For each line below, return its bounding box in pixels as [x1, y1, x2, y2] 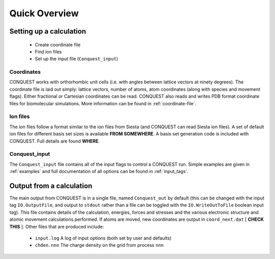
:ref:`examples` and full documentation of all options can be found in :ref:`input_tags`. [9, 168, 188, 175]
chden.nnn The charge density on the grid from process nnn [35, 242, 164, 248]
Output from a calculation [9, 181, 93, 190]
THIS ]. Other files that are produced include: [9, 223, 104, 229]
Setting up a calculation [9, 27, 86, 36]
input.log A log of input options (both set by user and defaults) [35, 235, 172, 241]
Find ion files [35, 48, 62, 54]
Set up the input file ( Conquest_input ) [35, 56, 118, 62]
